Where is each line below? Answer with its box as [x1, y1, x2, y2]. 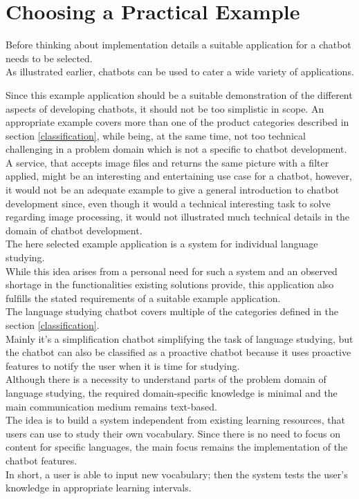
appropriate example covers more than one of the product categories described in [6, 115, 349, 129]
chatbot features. [6, 453, 77, 467]
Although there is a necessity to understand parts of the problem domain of [6, 372, 326, 386]
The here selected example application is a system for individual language [6, 236, 318, 251]
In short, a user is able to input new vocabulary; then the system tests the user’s [6, 467, 348, 481]
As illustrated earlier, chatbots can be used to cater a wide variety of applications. [6, 64, 354, 79]
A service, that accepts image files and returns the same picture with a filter [6, 155, 329, 169]
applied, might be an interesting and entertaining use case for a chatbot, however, [6, 169, 352, 183]
